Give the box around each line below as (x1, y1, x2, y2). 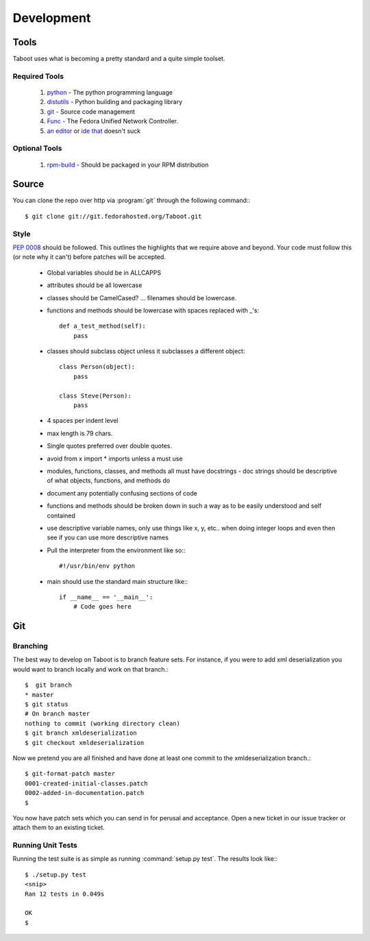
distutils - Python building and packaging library (47, 98, 183, 106)
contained (47, 511, 75, 520)
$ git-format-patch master (25, 770, 116, 778)
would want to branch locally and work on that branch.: (12, 665, 169, 673)
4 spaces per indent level (47, 417, 119, 425)
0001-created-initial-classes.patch (25, 779, 148, 787)
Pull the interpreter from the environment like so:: (47, 546, 186, 554)
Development (12, 10, 91, 25)
